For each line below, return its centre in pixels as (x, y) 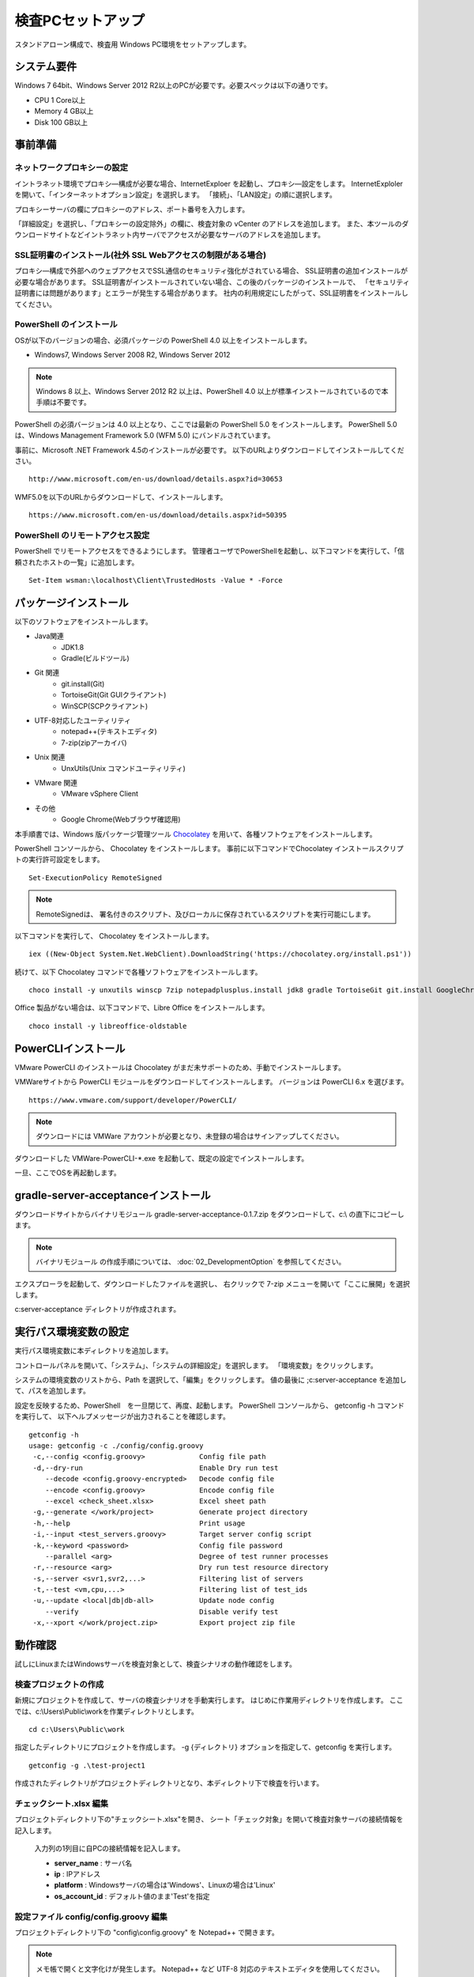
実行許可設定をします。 (66, 860)
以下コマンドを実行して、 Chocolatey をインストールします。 (114, 936)
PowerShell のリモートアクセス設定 (82, 535)
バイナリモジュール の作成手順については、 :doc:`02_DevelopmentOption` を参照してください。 (191, 1262)
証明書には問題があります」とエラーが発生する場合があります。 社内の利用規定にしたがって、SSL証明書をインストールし (211, 293)
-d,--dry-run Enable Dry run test (156, 1468)
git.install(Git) (83, 683)
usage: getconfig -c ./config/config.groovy (117, 1446)
